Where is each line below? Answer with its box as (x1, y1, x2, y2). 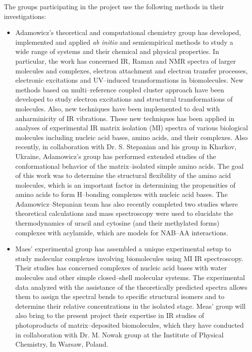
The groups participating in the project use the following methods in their (4, 1, 224, 11)
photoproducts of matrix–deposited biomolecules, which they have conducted (15, 320, 244, 330)
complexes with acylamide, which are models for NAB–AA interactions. (15, 227, 228, 237)
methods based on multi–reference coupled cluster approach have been (15, 84, 224, 94)
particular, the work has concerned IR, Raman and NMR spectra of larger (15, 55, 236, 66)
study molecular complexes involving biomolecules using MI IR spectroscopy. (15, 253, 243, 263)
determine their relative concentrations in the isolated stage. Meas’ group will (15, 300, 246, 311)
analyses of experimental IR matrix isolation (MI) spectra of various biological (15, 123, 248, 133)
